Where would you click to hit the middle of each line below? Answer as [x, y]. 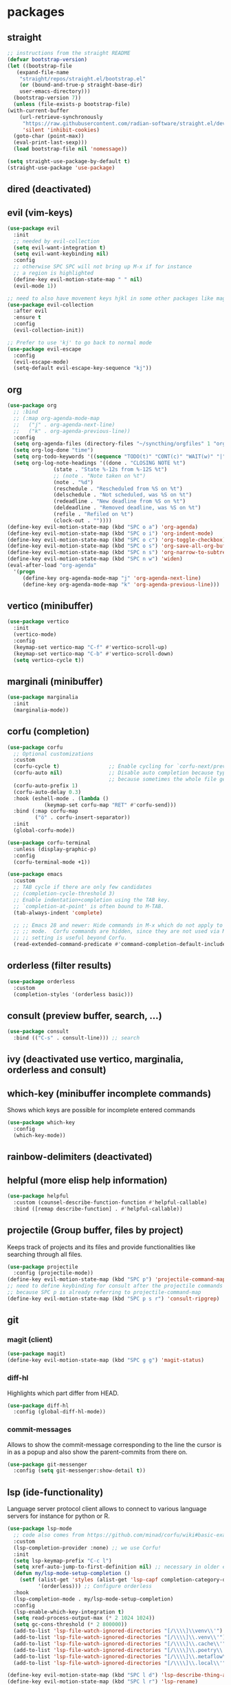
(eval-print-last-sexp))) [51, 143]
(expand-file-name [43, 72]
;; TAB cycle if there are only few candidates [83, 888]
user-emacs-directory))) [55, 91]
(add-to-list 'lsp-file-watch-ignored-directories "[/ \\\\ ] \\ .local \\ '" [120, 1663]
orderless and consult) [57, 1070]
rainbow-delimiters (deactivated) [80, 1157]
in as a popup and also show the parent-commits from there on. [97, 1452]
